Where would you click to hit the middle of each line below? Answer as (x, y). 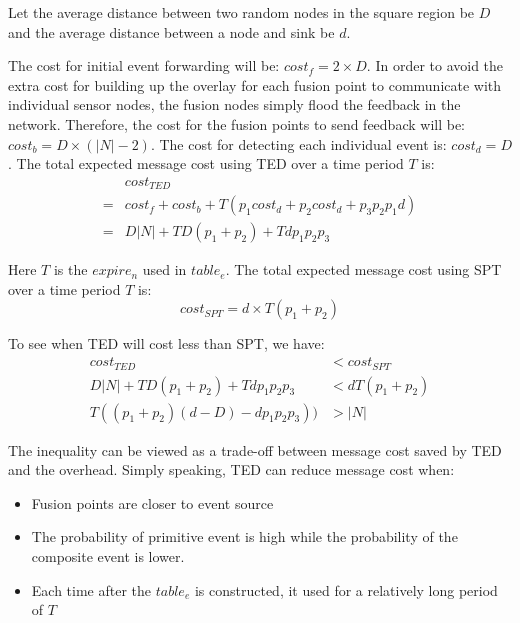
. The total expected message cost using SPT (363, 269)
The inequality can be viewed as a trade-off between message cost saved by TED (255, 449)
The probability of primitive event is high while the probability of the (244, 536)
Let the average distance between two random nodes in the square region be (241, 12)
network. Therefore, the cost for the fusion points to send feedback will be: (237, 123)
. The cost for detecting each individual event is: (298, 143)
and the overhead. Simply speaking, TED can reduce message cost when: (231, 469)
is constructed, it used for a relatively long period (346, 589)
